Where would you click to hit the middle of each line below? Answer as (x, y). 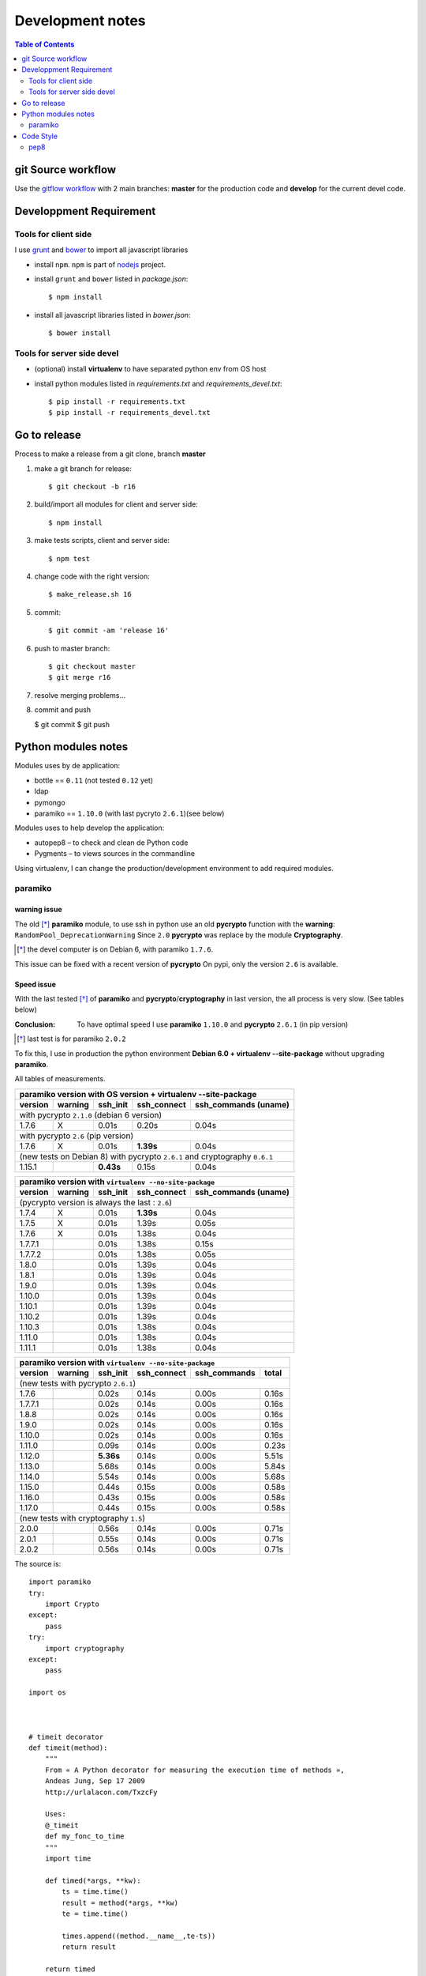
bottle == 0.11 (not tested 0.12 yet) (94, 780)
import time (68, 1858)
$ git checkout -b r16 (92, 487)
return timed (70, 1969)
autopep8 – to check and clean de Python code (111, 843)
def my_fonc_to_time (84, 1836)
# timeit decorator (66, 1737)
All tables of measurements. (60, 1079)
